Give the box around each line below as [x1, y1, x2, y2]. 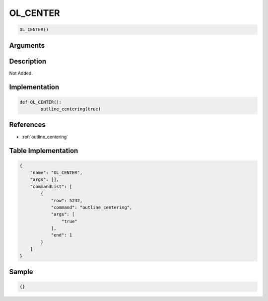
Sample [9, 268, 33, 276]
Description [9, 57, 47, 66]
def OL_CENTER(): [19, 99, 62, 105]
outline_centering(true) [40, 106, 101, 112]
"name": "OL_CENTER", [30, 169, 83, 175]
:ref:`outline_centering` [21, 134, 68, 140]
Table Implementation [9, 147, 78, 155]
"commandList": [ [30, 184, 72, 189]
